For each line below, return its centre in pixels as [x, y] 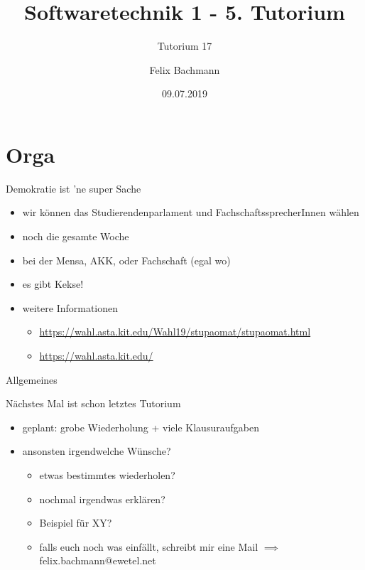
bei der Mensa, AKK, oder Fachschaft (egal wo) [126, 260]
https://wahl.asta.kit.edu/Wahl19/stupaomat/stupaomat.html [175, 332]
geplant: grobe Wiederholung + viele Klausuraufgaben [141, 427]
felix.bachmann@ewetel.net [98, 560]
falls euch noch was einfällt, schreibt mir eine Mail [149, 546]
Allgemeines [32, 379]
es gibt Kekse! [53, 284]
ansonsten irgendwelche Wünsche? [97, 451]
